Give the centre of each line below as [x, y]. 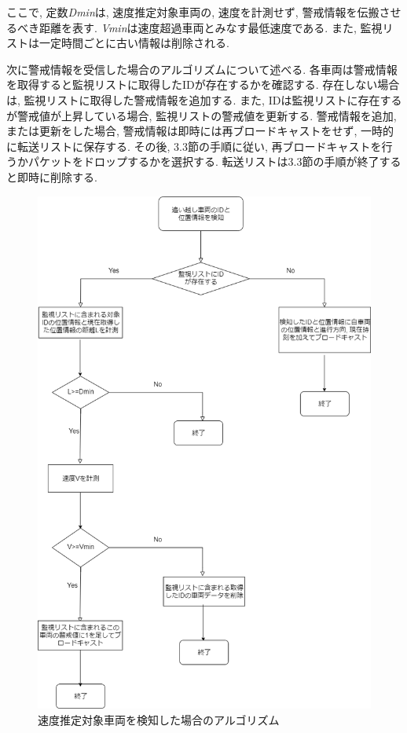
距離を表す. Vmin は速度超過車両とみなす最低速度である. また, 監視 [211, 27]
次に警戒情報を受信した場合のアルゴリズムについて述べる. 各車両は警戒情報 [202, 69]
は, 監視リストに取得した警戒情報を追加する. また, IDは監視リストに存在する [204, 99]
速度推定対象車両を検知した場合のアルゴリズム [159, 720]
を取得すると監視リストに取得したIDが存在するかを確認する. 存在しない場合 [203, 84]
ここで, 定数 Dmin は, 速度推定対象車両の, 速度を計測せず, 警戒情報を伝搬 [193, 12]
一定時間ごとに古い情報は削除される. [134, 43]
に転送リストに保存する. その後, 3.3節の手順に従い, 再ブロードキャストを [194, 146]
